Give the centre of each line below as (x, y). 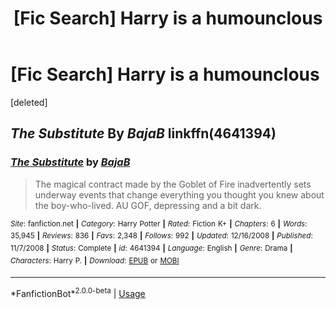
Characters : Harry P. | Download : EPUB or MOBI (95, 260)
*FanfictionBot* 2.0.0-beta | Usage (78, 292)
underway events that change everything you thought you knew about (179, 194)
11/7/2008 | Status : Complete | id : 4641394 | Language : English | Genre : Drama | (151, 248)
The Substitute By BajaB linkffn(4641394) (143, 133)
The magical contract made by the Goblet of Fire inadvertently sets (173, 184)
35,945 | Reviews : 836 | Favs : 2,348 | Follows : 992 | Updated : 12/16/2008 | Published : (161, 236)
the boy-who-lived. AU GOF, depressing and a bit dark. (148, 205)
